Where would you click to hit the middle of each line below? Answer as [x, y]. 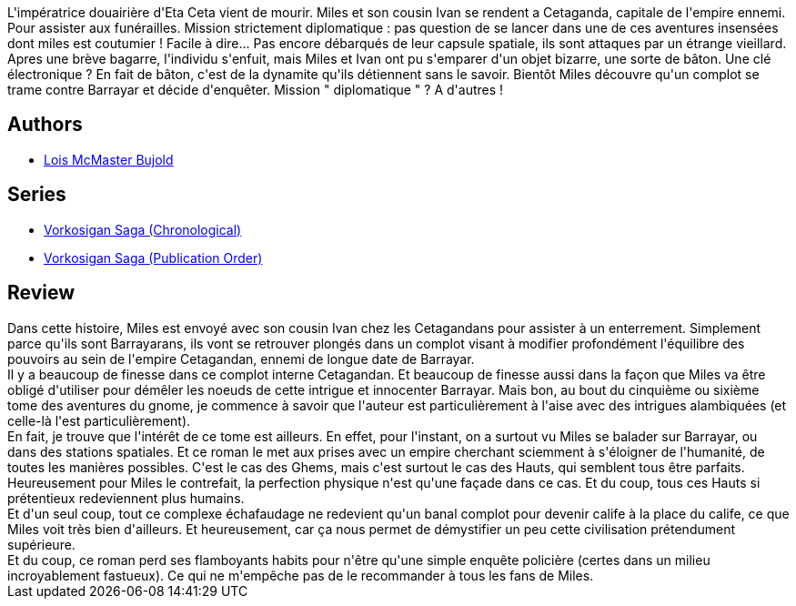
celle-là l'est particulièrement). [99, 420]
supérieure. [41, 544]
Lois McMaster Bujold [109, 159]
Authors [45, 125]
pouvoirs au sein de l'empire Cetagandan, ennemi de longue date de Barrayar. [241, 359]
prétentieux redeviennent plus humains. [126, 498]
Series [37, 195]
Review [41, 293]
